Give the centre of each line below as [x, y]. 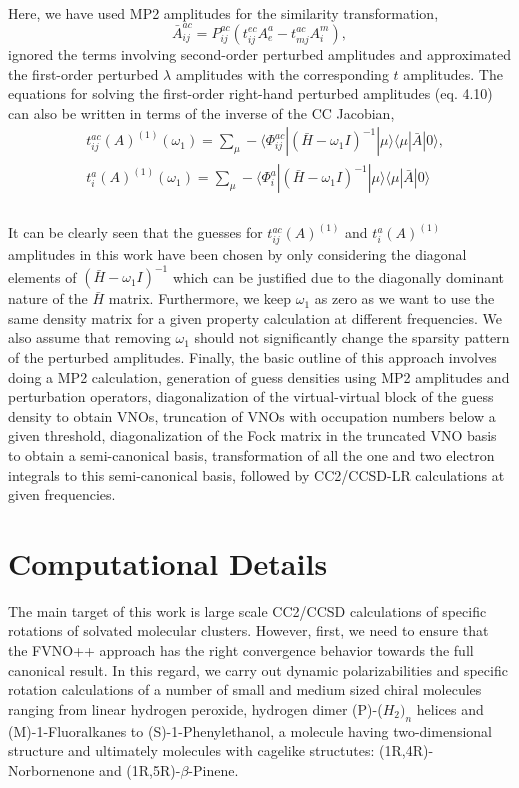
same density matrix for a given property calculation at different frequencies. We [255, 317]
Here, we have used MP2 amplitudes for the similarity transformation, [223, 12]
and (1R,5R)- [140, 769]
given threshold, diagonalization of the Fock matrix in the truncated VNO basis [252, 435]
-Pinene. [213, 769]
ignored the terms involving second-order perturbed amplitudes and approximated [260, 53]
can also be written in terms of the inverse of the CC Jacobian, [201, 112]
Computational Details [168, 562]
